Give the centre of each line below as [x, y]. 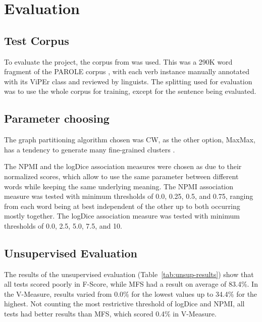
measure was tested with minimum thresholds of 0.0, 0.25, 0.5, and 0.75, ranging [129, 196]
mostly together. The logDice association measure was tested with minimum [122, 216]
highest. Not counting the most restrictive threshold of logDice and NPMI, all [124, 304]
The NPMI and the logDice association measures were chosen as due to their [123, 166]
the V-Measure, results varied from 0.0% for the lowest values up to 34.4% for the [131, 293]
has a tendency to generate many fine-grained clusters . [90, 149]
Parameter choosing [57, 118]
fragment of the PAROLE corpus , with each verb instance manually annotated [127, 71]
